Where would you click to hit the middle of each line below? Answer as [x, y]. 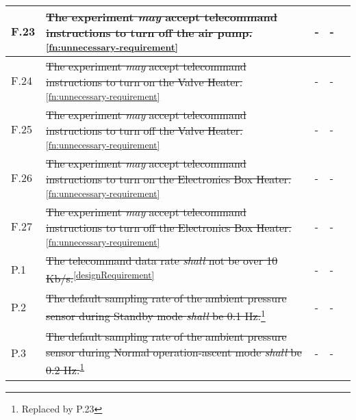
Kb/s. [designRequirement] [100, 277]
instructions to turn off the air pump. [149, 32]
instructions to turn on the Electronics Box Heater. [169, 179]
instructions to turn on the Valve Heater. [144, 82]
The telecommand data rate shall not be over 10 [162, 260]
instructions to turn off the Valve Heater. [144, 130]
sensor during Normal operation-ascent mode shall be [174, 352]
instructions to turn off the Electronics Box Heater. [169, 227]
